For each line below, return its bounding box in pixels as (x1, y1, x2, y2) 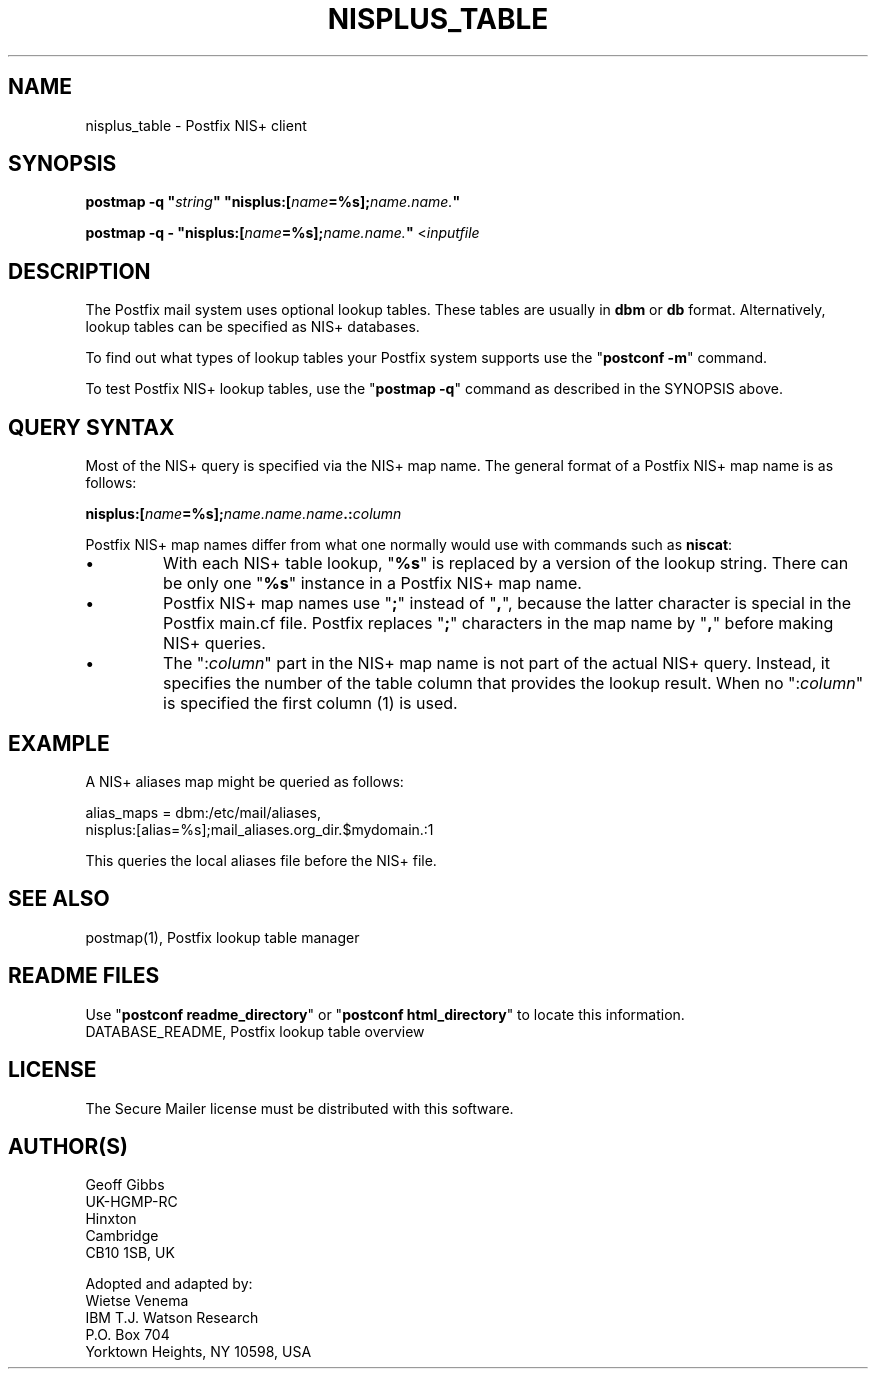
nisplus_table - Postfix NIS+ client (85, 116, 307, 134)
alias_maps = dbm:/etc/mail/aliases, (85, 803, 321, 821)
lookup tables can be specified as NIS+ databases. (85, 318, 420, 336)
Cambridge (85, 1227, 159, 1245)
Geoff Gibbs (85, 1176, 165, 1194)
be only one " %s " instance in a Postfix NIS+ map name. (163, 573, 582, 594)
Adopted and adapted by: (85, 1275, 253, 1293)
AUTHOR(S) (8, 1133, 128, 1159)
